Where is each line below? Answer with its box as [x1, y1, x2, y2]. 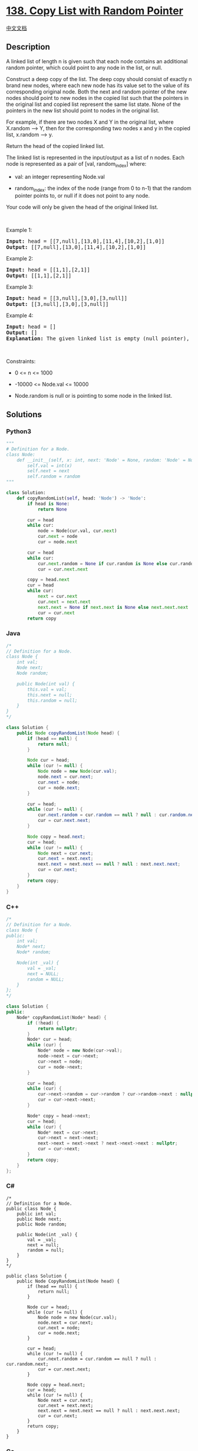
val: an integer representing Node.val [14, 173, 105, 180]
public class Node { [6, 1205, 57, 1211]
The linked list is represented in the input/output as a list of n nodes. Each [6, 154, 184, 161]
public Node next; [16, 1216, 62, 1222]
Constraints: [6, 358, 36, 365]
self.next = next [27, 468, 70, 474]
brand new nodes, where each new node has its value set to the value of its [6, 82, 190, 89]
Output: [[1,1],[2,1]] [6, 272, 72, 279]
